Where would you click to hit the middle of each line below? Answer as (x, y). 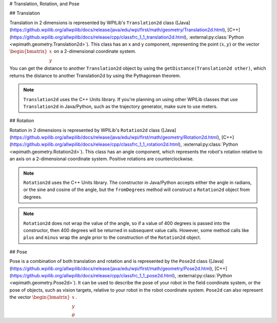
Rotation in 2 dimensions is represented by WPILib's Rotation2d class (85, 130)
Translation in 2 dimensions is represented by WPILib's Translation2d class (92, 23)
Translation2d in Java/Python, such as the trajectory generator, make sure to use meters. (121, 106)
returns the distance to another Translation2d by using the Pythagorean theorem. (95, 75)
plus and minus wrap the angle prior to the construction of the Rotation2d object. (112, 237)
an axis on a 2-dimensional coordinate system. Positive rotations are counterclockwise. (102, 159)
